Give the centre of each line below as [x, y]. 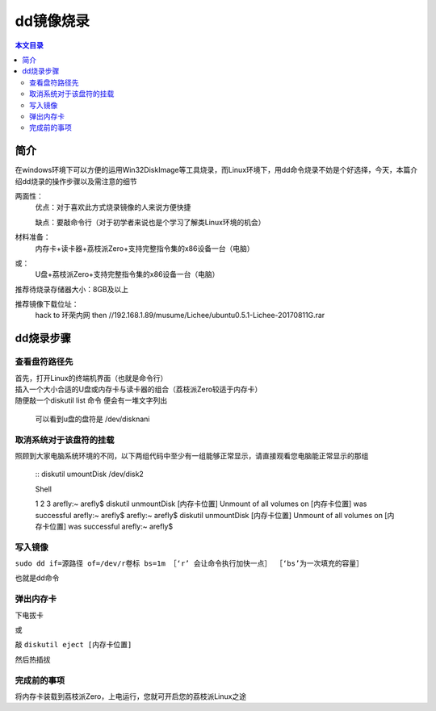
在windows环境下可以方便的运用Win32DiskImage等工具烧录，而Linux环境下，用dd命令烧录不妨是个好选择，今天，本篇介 [216, 170]
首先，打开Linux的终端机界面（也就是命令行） [91, 378]
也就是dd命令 [37, 578]
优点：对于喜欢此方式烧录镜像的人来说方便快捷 [113, 207]
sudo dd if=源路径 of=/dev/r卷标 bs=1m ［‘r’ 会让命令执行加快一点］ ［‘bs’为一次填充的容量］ [189, 564]
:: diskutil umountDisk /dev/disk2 [90, 474]
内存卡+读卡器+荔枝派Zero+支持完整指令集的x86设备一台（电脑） [145, 248]
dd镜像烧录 [52, 21]
